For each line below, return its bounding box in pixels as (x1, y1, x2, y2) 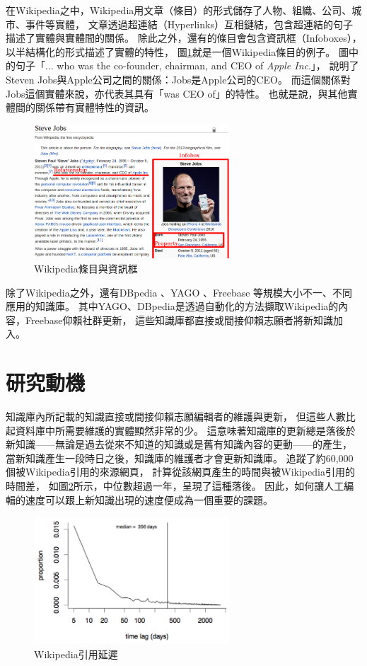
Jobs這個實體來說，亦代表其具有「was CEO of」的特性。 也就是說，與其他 (6, 86, 348, 101)
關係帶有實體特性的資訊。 (35, 100, 154, 115)
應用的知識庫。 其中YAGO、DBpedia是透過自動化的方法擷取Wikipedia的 (6, 299, 339, 314)
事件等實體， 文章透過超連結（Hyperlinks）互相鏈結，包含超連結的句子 (25, 16, 353, 31)
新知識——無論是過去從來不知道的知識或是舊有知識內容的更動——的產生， (6, 437, 352, 452)
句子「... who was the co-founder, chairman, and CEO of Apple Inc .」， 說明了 (15, 58, 359, 73)
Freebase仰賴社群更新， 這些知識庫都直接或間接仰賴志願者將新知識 (25, 312, 334, 327)
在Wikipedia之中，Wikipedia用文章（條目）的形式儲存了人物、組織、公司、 (6, 3, 352, 17)
